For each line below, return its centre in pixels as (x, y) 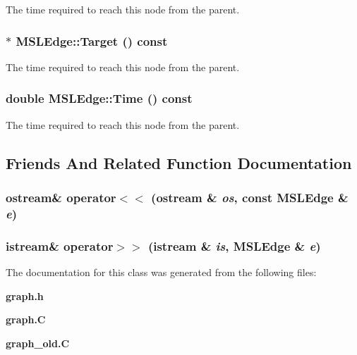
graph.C (26, 319)
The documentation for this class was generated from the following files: (161, 272)
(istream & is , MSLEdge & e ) (234, 245)
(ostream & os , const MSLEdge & (250, 197)
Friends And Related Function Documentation (179, 162)
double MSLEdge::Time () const (99, 98)
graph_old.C (38, 343)
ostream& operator (61, 197)
